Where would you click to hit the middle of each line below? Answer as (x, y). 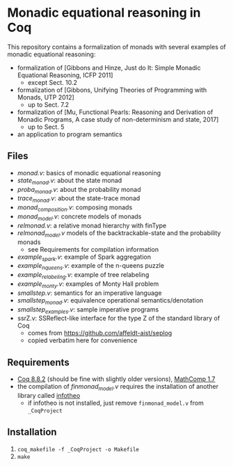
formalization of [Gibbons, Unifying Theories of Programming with (112, 90)
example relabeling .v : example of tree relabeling (83, 275)
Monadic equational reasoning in (104, 13)
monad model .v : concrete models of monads (79, 217)
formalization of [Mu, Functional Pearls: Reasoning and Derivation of (115, 112)
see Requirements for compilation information (93, 249)
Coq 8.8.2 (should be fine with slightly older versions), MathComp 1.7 (116, 379)
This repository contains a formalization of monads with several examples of (116, 47)
